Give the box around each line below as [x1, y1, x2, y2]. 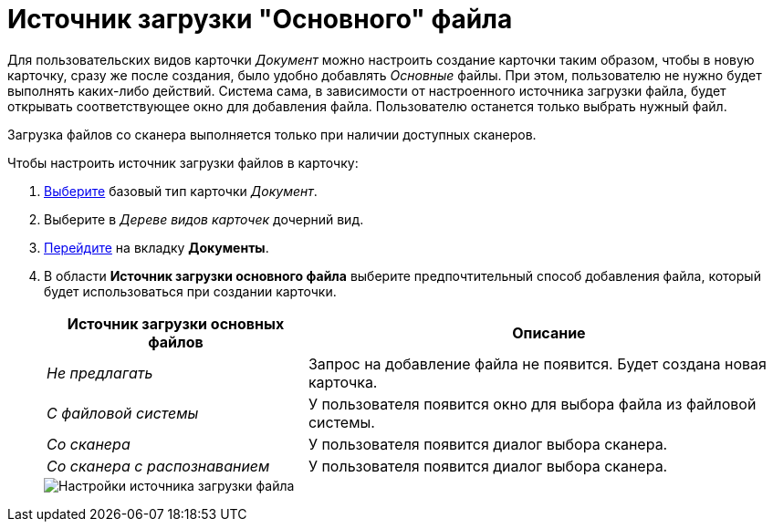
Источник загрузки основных [67, 314, 285, 333]
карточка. [308, 372, 378, 391]
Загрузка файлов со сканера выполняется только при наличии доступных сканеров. [7, 126, 537, 142]
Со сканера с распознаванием [47, 456, 270, 475]
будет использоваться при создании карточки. [44, 283, 337, 299]
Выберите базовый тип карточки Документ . [44, 182, 318, 199]
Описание [512, 323, 586, 342]
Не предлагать [47, 363, 153, 382]
